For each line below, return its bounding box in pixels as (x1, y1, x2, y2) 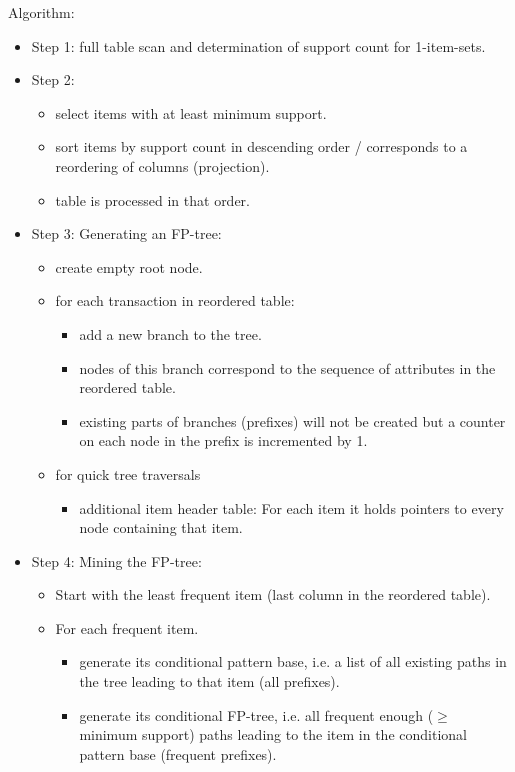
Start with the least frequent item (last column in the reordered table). (55, 584, 491, 605)
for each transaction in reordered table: (55, 290, 295, 311)
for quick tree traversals (55, 463, 201, 484)
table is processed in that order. (55, 189, 250, 210)
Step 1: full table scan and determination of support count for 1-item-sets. (31, 35, 486, 56)
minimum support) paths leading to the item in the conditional (79, 724, 467, 745)
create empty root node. (55, 256, 203, 277)
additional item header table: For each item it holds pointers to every (79, 497, 504, 518)
